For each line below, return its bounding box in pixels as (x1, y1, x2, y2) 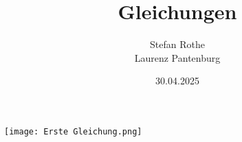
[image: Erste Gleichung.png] (4, 126, 142, 137)
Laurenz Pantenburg (134, 50, 221, 64)
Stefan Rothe (150, 37, 205, 51)
